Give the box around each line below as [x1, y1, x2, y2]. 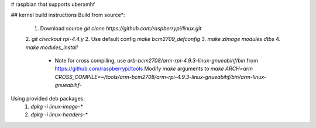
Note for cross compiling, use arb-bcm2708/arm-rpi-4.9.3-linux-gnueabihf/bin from [54, 57, 259, 64]
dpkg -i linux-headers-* [30, 111, 88, 118]
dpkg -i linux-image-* [30, 103, 83, 110]
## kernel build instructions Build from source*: [11, 12, 125, 19]
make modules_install [25, 44, 78, 51]
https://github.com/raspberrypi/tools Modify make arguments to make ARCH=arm [54, 65, 253, 72]
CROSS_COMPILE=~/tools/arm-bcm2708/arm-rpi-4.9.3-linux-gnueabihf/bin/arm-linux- [54, 73, 266, 80]
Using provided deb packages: [11, 95, 85, 102]
